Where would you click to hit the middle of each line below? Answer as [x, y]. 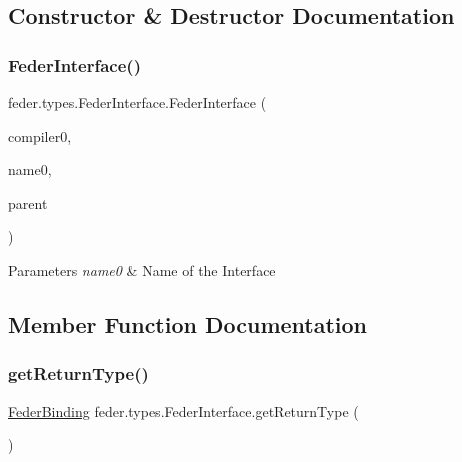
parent [28, 202]
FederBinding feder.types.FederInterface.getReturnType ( [183, 410]
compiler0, [40, 135]
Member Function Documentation [188, 323]
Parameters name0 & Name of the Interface [142, 269]
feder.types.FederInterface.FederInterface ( [137, 102]
